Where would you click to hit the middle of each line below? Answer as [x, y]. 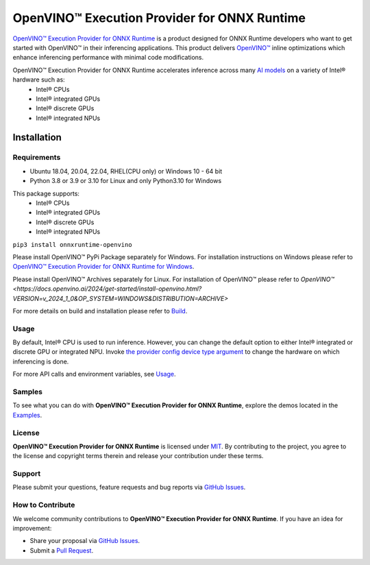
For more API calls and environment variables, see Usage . [94, 374]
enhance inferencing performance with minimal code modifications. [108, 58]
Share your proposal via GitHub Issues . [85, 541]
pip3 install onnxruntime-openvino [73, 244]
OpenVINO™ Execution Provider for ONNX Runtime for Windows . [103, 267]
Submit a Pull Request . [62, 550]
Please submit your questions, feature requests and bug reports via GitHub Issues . [129, 488]
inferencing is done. [41, 361]
